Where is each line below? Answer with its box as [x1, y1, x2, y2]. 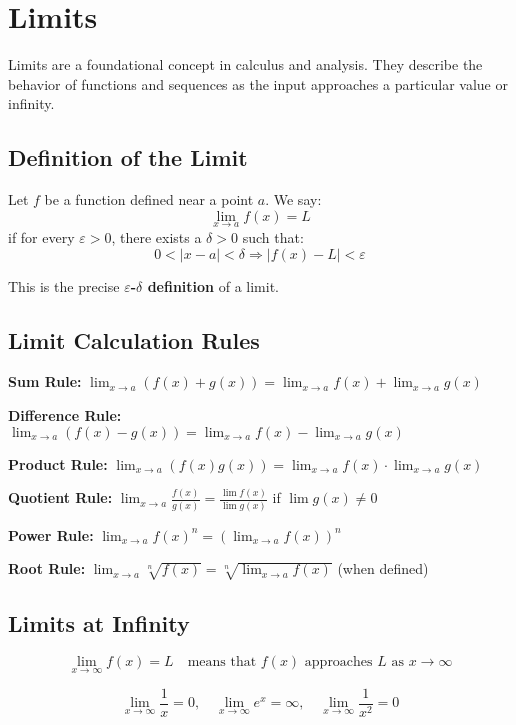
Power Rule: [8, 524, 94, 545]
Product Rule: [8, 453, 108, 474]
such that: [242, 226, 304, 247]
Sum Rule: [8, 371, 82, 392]
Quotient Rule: [8, 487, 113, 508]
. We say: [265, 189, 322, 210]
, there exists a [111, 226, 202, 247]
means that [187, 655, 257, 670]
